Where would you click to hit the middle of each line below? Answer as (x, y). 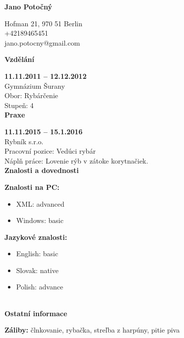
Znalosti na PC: (32, 187)
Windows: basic (40, 220)
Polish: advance (40, 287)
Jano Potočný (29, 6)
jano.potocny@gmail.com (42, 42)
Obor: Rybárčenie (31, 95)
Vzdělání (20, 59)
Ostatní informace (36, 313)
